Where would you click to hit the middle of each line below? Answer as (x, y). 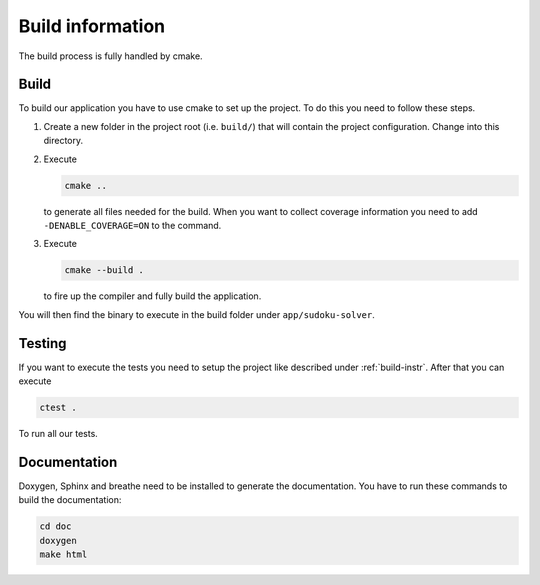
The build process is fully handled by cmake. (111, 56)
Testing (42, 343)
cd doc (55, 526)
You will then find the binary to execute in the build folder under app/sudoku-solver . (196, 314)
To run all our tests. (58, 433)
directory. (63, 141)
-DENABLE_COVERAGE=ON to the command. (132, 225)
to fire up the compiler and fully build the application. (152, 296)
